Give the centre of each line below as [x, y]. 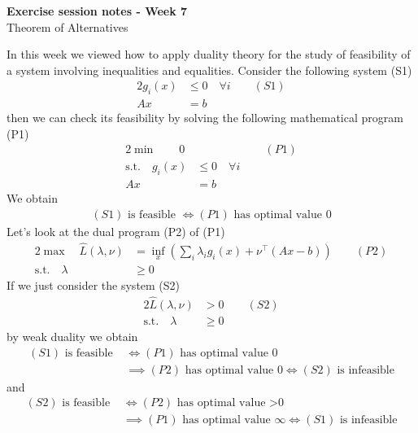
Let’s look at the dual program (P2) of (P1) [116, 231]
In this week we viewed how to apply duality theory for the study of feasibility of [209, 54]
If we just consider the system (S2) [94, 285]
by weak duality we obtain [72, 336]
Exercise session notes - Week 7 [97, 11]
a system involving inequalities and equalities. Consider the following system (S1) [209, 70]
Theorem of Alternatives [67, 26]
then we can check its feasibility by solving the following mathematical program [205, 118]
